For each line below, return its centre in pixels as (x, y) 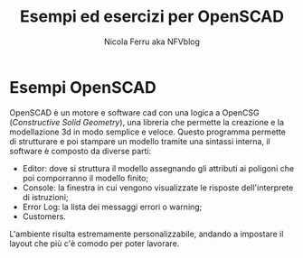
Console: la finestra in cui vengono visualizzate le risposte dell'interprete (158, 188)
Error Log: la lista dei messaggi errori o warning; (112, 207)
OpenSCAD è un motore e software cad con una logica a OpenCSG (134, 112)
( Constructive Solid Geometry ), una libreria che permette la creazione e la (147, 122)
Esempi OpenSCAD (83, 87)
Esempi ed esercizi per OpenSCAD (152, 17)
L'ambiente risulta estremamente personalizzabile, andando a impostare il (147, 234)
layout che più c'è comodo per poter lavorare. (95, 243)
